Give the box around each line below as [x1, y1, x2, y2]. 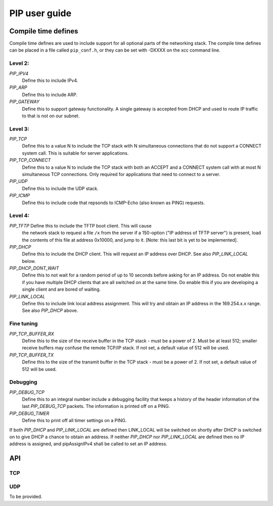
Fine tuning [9, 320, 38, 327]
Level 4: [9, 212, 30, 219]
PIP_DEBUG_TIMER [9, 410, 50, 417]
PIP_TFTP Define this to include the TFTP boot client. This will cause [9, 222, 152, 228]
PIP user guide [9, 8, 72, 19]
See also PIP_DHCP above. [22, 307, 78, 313]
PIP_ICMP [9, 193, 30, 199]
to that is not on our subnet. [22, 113, 80, 119]
